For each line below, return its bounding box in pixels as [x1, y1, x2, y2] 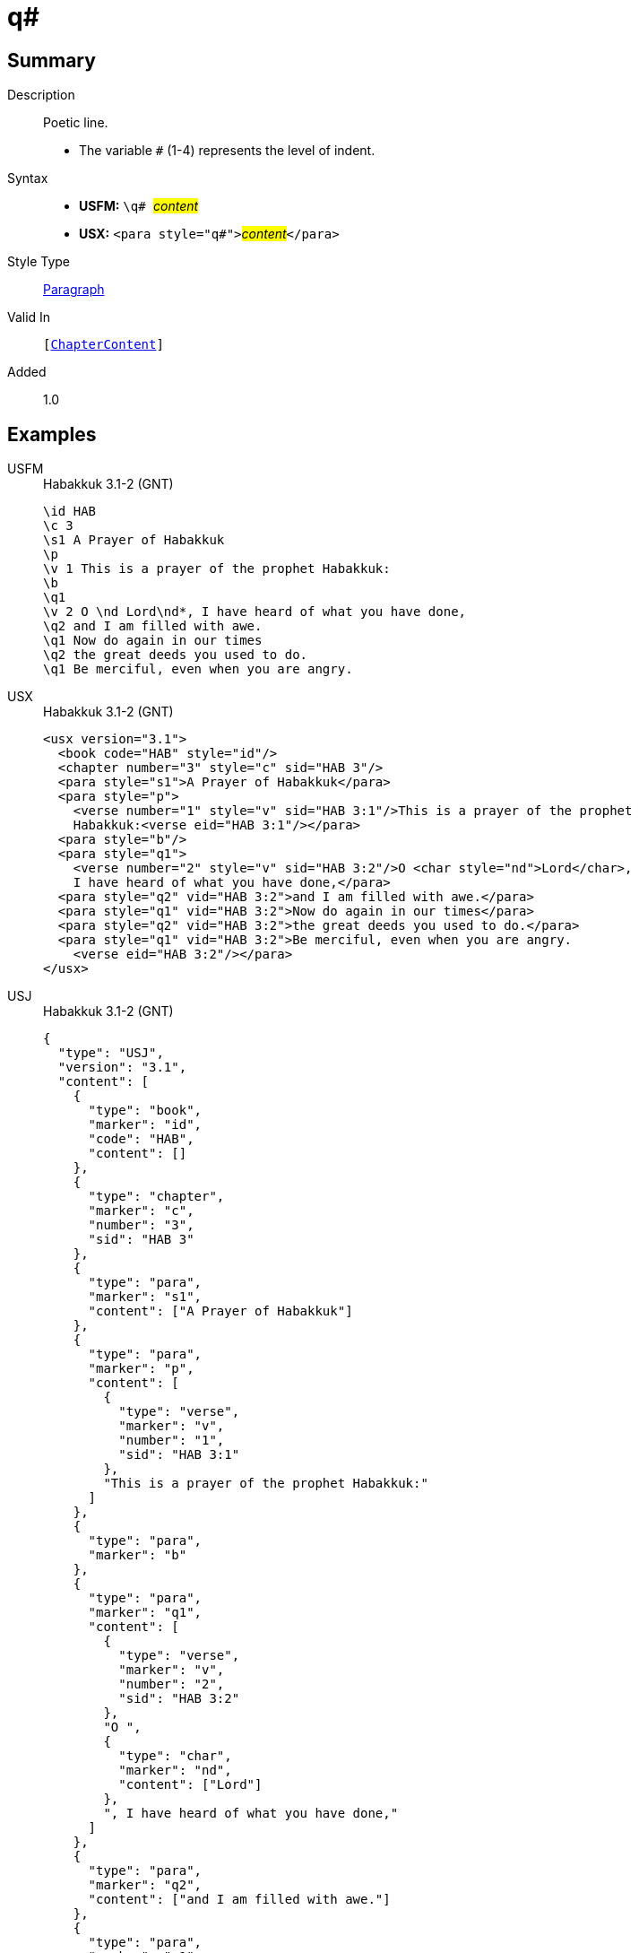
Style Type [7, 254, 71, 270]
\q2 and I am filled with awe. [43, 619, 263, 634]
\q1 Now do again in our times [43, 633, 263, 648]
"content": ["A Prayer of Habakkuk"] [88, 1304, 353, 1319]
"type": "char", [118, 1749, 232, 1764]
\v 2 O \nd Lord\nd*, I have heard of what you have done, [43, 604, 467, 620]
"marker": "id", [88, 1117, 203, 1133]
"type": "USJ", [57, 1046, 164, 1061]
